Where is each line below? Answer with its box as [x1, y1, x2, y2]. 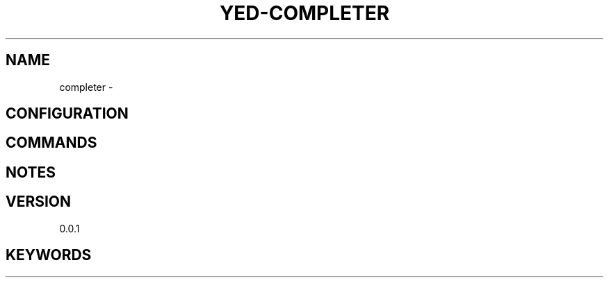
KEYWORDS [6, 246, 92, 264]
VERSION [6, 193, 72, 211]
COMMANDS [6, 134, 97, 152]
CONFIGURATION [6, 105, 129, 123]
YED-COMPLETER [219, 1, 390, 25]
